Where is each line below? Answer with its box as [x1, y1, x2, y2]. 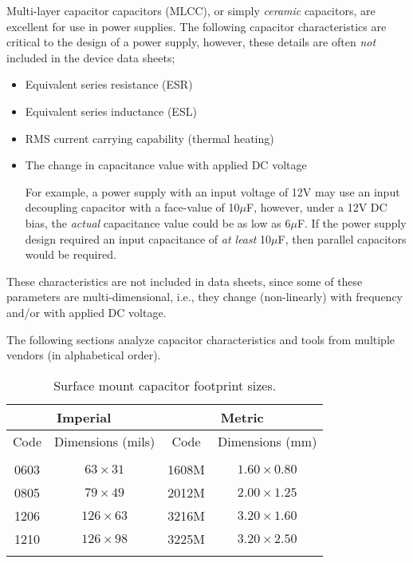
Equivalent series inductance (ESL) [25, 102, 197, 119]
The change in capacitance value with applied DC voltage [25, 157, 307, 173]
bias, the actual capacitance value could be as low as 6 [25, 214, 291, 231]
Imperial [57, 407, 112, 426]
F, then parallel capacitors [277, 230, 407, 247]
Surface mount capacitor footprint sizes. [53, 375, 277, 394]
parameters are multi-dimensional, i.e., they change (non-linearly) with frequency [6, 288, 403, 305]
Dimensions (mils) [54, 431, 155, 450]
